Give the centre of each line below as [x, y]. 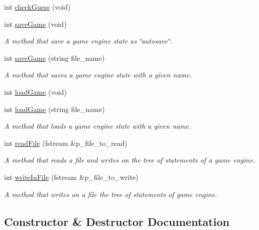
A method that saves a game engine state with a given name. [98, 75]
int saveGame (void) [35, 24]
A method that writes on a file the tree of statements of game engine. [111, 194]
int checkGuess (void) [37, 7]
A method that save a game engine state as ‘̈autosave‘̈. [88, 41]
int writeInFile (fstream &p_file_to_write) [71, 177]
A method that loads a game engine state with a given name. [98, 126]
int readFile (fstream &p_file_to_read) [66, 143]
